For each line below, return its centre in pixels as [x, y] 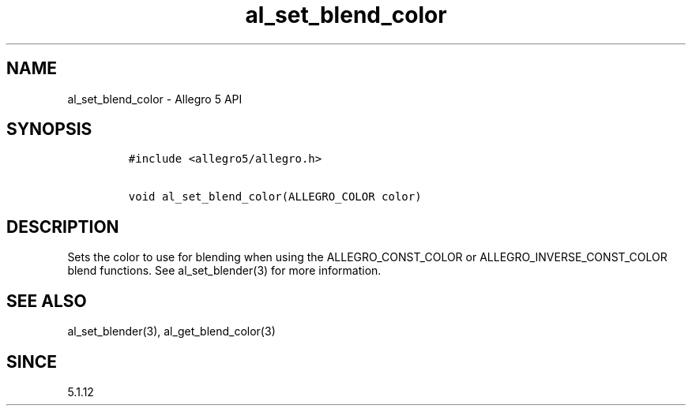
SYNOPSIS [49, 129]
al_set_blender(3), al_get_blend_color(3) [171, 331]
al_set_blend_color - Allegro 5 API [155, 99]
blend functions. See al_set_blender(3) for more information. [224, 271]
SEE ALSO [47, 301]
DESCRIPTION [63, 227]
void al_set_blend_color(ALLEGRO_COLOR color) [275, 197]
